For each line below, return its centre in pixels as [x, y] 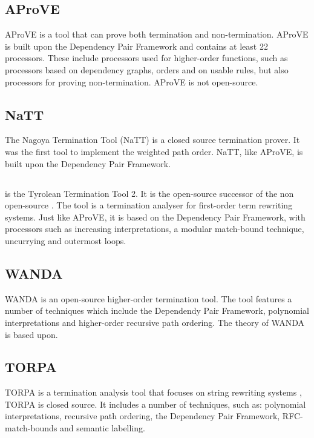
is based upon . [31, 334]
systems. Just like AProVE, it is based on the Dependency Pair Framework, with [155, 217]
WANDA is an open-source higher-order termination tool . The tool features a [149, 298]
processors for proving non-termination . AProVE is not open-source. [132, 81]
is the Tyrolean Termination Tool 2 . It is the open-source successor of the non [149, 193]
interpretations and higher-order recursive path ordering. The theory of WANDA [155, 322]
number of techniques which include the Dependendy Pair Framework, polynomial [157, 310]
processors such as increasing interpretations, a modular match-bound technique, [155, 229]
